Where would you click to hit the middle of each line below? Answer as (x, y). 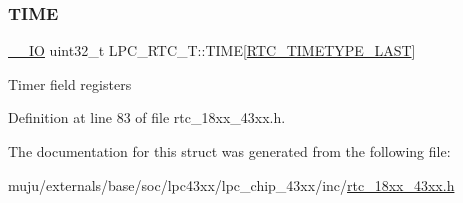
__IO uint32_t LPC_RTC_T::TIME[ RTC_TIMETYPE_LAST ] (212, 50)
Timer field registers (70, 83)
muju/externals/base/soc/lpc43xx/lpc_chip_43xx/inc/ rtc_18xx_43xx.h (231, 184)
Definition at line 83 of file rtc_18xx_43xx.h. (147, 117)
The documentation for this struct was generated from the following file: (229, 151)
